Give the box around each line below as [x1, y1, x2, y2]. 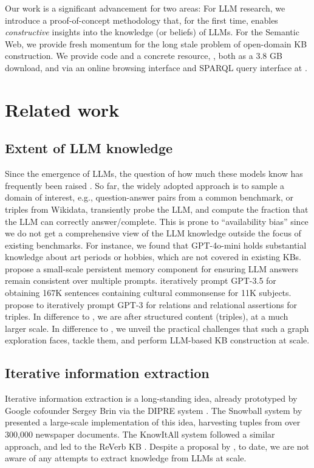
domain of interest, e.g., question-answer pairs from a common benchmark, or [5, 191, 293, 204]
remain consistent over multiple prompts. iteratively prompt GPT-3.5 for [5, 274, 276, 287]
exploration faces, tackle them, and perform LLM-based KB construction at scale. [5, 334, 310, 346]
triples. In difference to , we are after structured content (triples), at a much [5, 310, 288, 323]
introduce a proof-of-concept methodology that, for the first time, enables [5, 13, 278, 26]
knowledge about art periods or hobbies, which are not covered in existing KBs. [5, 250, 301, 263]
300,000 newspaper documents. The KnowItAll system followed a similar [5, 428, 275, 441]
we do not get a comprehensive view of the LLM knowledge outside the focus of [5, 227, 301, 239]
